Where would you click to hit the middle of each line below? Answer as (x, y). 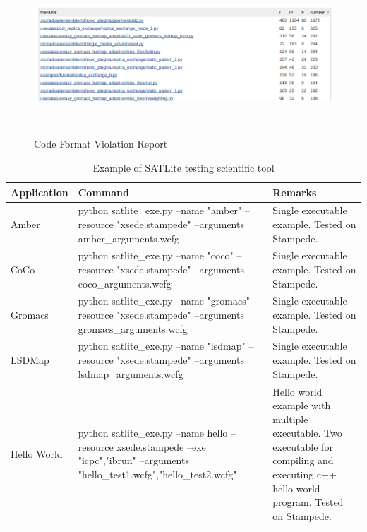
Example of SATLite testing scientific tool (183, 167)
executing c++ (305, 474)
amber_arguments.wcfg (128, 238)
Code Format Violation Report (101, 144)
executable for (303, 446)
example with (302, 405)
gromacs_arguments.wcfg (133, 328)
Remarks (295, 192)
